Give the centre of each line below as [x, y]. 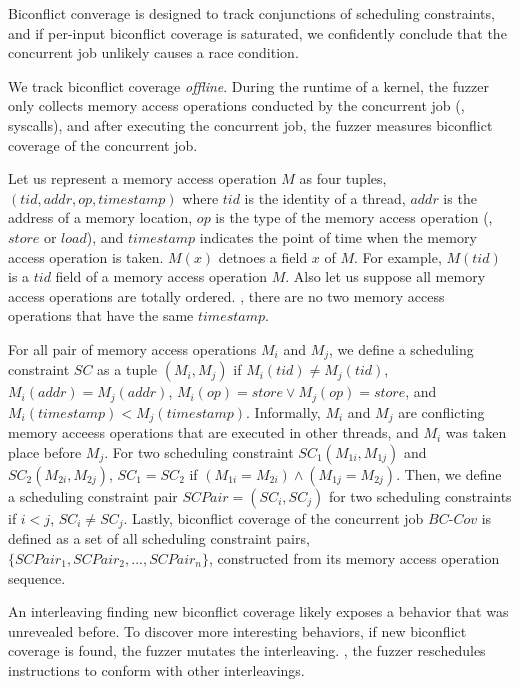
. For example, [398, 256]
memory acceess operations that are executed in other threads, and [213, 432]
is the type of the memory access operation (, [354, 217]
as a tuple [127, 369]
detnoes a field [263, 256]
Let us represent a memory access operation [142, 178]
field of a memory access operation [161, 276]
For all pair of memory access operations [132, 348]
